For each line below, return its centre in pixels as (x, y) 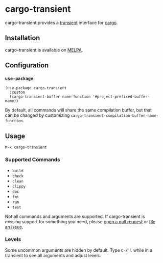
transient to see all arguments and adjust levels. (53, 255)
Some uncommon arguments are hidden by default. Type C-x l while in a (79, 250)
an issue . (14, 227)
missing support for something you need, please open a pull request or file (80, 221)
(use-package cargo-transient (36, 88)
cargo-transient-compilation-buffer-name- (115, 116)
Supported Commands (33, 159)
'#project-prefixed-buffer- (121, 97)
